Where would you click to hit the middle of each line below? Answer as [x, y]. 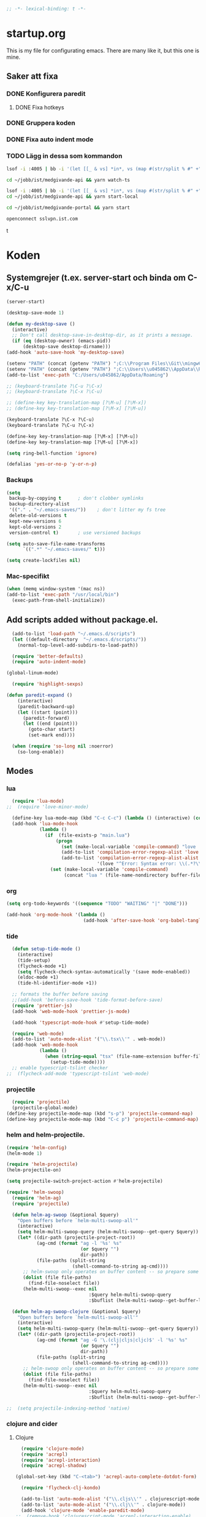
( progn [64, 841]
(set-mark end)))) [52, 735]
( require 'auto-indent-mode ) [49, 662]
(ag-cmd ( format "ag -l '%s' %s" [79, 1244]
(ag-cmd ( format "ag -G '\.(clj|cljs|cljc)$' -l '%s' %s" [112, 1340]
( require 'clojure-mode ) [53, 1449]
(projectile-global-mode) [45, 1108]
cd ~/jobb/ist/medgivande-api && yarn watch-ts [68, 180]
